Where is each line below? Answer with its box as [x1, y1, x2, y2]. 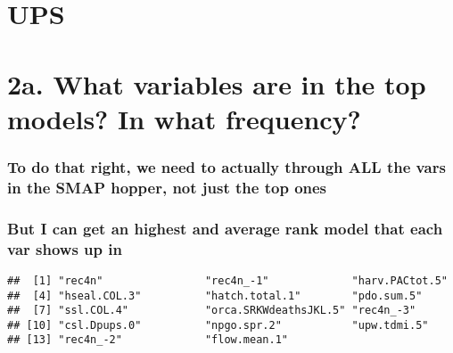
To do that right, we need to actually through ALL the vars [7, 155, 446, 177]
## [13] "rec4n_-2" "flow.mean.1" [7, 333, 288, 347]
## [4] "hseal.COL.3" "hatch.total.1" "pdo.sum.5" [7, 289, 423, 302]
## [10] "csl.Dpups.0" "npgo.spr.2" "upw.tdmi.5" [7, 318, 429, 332]
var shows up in [7, 237, 122, 259]
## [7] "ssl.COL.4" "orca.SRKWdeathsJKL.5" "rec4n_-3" [7, 304, 416, 317]
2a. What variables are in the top [7, 65, 426, 102]
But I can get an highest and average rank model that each [7, 217, 443, 239]
